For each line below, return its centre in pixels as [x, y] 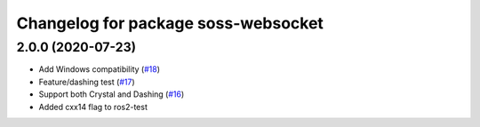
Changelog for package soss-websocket [170, 23]
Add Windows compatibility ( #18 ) [99, 69]
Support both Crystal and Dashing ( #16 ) [112, 94]
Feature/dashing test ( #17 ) [87, 82]
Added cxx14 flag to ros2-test [93, 107]
